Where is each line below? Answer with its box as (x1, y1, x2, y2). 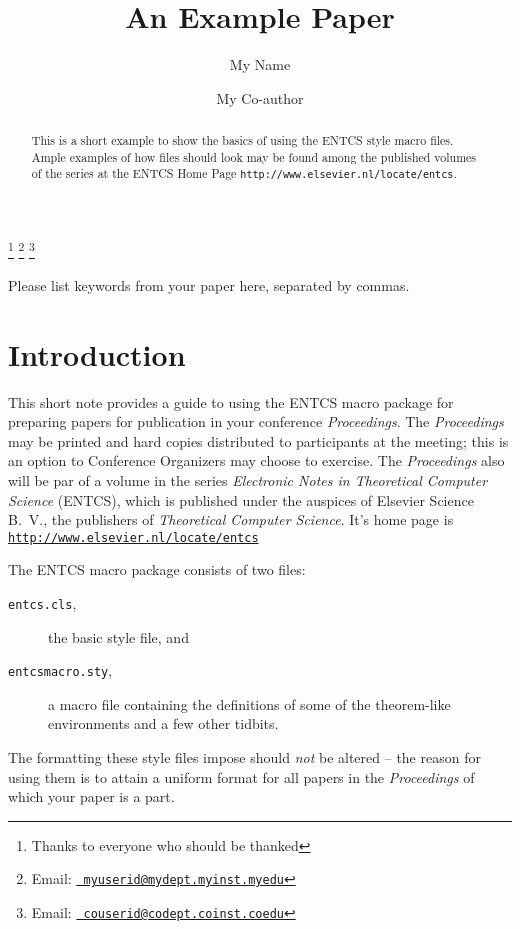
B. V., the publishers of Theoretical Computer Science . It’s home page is (8, 509, 454, 530)
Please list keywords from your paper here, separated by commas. (8, 274, 410, 295)
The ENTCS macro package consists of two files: (8, 559, 306, 580)
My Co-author (216, 87, 304, 108)
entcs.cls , (8, 592, 77, 613)
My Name (229, 54, 291, 75)
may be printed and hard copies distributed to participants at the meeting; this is (8, 430, 509, 451)
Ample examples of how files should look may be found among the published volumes (31, 148, 477, 165)
